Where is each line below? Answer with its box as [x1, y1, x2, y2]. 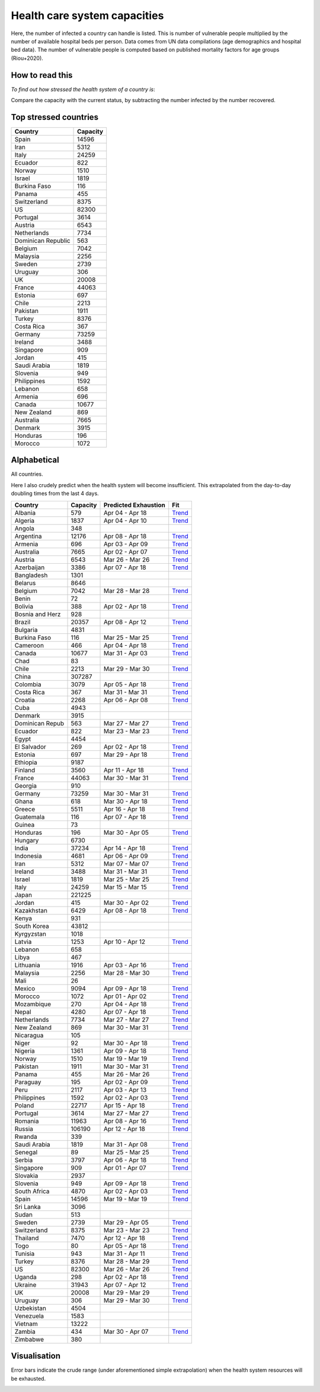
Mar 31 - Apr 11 [103, 1249, 145, 1258]
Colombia [14, 680, 41, 689]
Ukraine [14, 1280, 37, 1289]
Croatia [14, 696, 36, 704]
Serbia [14, 1156, 33, 1164]
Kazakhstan [14, 906, 47, 914]
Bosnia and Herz [14, 610, 61, 618]
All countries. [11, 471, 44, 478]
